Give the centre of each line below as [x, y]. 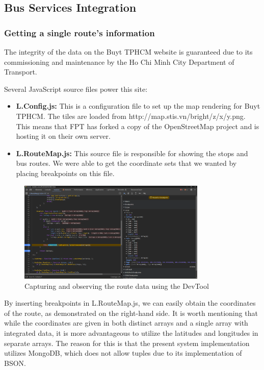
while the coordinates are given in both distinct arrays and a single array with [126, 323]
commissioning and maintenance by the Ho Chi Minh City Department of [119, 61]
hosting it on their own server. [63, 136]
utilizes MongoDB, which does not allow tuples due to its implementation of [123, 353]
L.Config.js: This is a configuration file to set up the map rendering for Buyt [138, 106]
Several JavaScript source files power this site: [76, 89]
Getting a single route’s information [80, 32]
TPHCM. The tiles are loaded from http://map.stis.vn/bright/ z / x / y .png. [131, 116]
